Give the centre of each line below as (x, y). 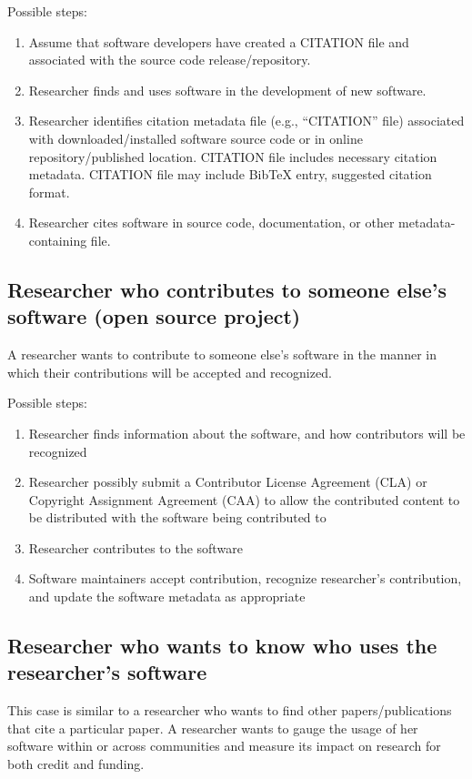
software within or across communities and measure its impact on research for (224, 746)
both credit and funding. (76, 764)
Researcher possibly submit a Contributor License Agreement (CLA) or (228, 482)
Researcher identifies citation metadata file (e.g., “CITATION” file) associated (246, 121)
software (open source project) (154, 316)
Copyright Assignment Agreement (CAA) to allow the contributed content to (244, 499)
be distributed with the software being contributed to (177, 517)
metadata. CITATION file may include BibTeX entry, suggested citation (230, 174)
